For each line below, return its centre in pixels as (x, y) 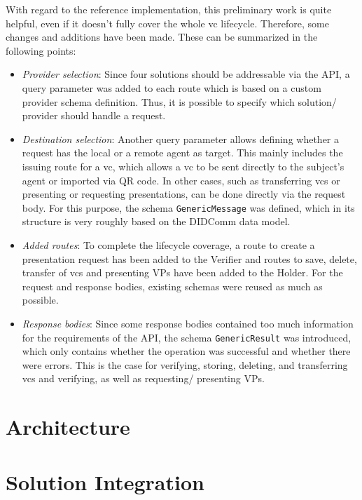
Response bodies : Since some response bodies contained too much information (188, 323)
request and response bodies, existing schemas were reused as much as (172, 286)
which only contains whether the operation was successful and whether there (186, 351)
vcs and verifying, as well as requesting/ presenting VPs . (143, 378)
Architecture (68, 427)
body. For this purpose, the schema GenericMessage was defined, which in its (188, 207)
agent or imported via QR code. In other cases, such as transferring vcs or (181, 180)
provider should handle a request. (94, 115)
